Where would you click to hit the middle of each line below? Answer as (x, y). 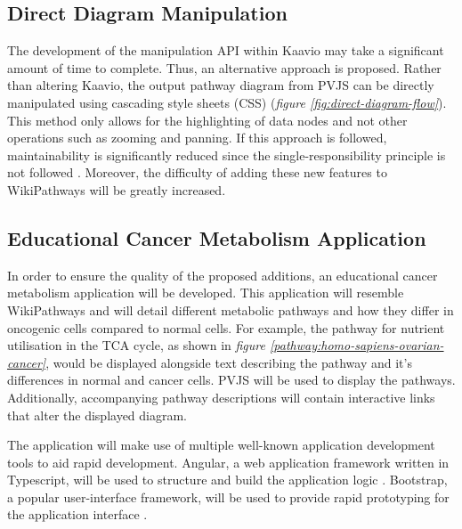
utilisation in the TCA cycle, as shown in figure (136, 345)
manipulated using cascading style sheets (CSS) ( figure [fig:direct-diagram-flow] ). (227, 102)
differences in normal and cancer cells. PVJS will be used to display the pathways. (231, 380)
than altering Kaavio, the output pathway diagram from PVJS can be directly (221, 85)
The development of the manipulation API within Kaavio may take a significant (226, 50)
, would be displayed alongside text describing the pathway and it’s (229, 362)
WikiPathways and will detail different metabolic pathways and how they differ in (231, 309)
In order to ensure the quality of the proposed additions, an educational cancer (223, 275)
